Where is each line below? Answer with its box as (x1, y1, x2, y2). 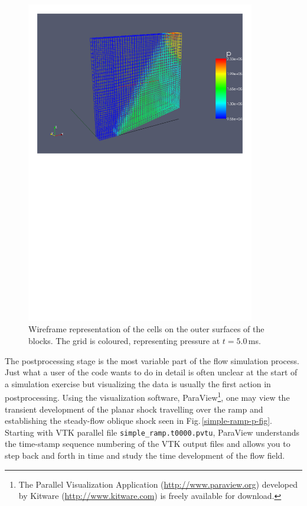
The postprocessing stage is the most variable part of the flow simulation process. (5, 354, 299, 366)
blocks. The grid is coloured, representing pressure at (28, 334, 220, 346)
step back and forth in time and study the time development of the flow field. (5, 449, 285, 461)
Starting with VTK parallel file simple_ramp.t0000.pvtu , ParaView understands (5, 426, 300, 438)
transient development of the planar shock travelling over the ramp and (5, 403, 263, 415)
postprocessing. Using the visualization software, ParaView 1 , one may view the (5, 390, 290, 403)
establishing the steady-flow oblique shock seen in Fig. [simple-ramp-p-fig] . (5, 414, 272, 427)
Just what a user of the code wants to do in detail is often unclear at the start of (5, 366, 298, 378)
